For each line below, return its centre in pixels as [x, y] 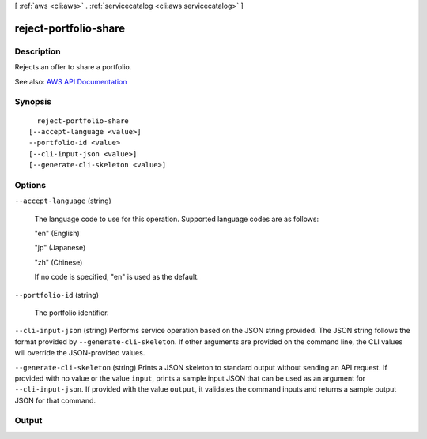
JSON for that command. [55, 400]
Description [38, 51]
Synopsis [33, 102]
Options [30, 185]
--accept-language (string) [63, 201]
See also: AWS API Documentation [71, 81]
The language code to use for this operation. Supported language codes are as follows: [177, 219]
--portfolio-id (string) [57, 295]
